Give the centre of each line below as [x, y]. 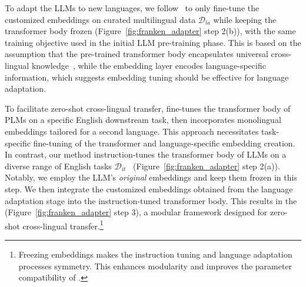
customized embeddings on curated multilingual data [100, 19]
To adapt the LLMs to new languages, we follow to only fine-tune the [132, 8]
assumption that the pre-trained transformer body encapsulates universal [137, 54]
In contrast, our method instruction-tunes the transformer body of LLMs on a [146, 154]
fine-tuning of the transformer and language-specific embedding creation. [164, 143]
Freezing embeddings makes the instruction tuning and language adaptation [155, 254]
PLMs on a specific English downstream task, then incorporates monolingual [143, 120]
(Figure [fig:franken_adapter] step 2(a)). [207, 166]
